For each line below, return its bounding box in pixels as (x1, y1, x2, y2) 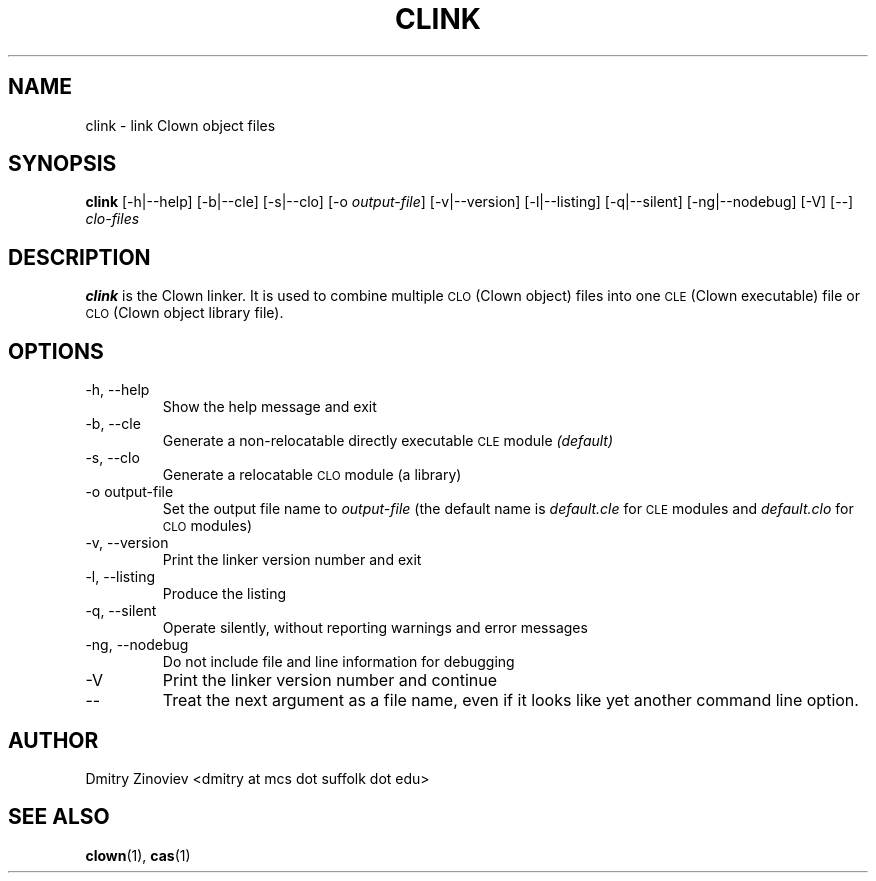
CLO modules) (162, 517, 252, 535)
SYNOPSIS (8, 151, 117, 177)
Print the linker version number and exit (162, 551, 422, 569)
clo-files (85, 210, 140, 228)
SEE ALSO (8, 804, 110, 830)
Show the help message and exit (162, 398, 377, 416)
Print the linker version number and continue (162, 670, 497, 691)
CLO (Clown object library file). (85, 304, 284, 322)
